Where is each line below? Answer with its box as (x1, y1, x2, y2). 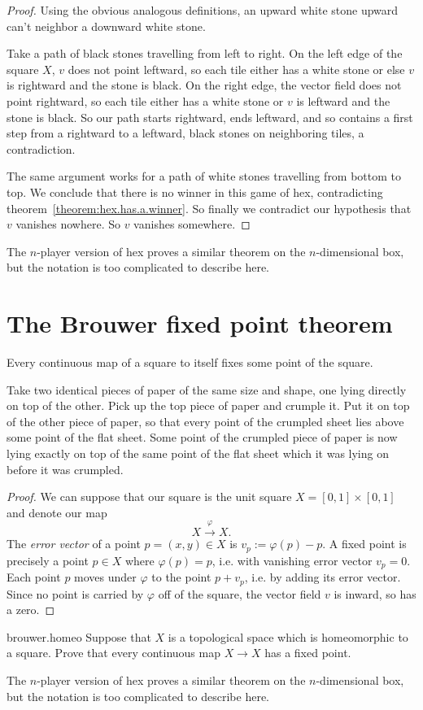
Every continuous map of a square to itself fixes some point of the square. (7, 354, 373, 371)
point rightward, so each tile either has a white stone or (7, 92, 284, 109)
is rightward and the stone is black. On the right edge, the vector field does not (7, 76, 402, 94)
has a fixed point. (264, 644, 351, 661)
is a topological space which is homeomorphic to (168, 628, 408, 645)
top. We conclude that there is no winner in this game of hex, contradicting (7, 183, 383, 200)
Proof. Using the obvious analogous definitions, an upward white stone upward (7, 2, 399, 18)
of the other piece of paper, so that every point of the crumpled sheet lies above (7, 412, 404, 429)
